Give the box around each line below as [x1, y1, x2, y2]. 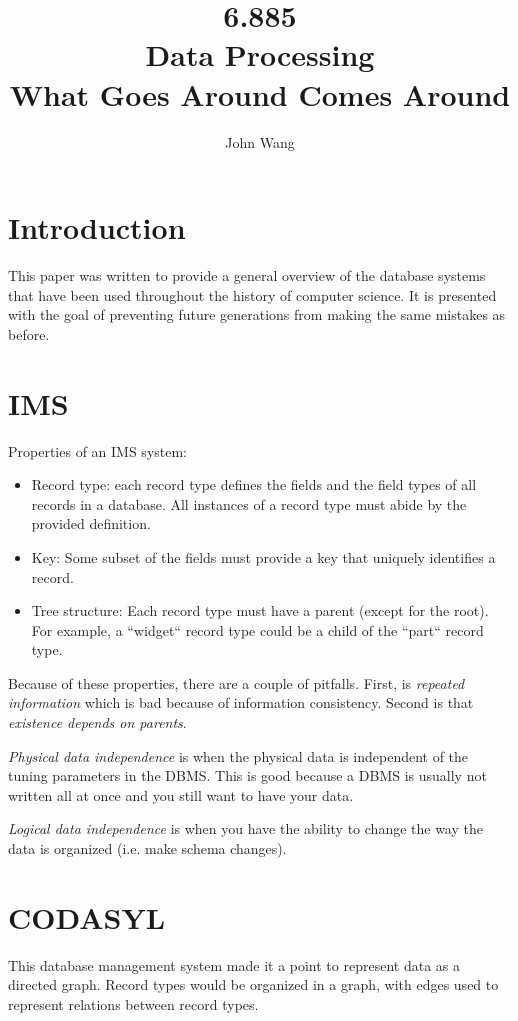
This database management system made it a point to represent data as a [8, 954, 460, 975]
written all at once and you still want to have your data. [8, 784, 354, 805]
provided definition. [31, 513, 151, 534]
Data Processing [145, 34, 375, 75]
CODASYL [8, 896, 166, 937]
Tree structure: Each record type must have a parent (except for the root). [31, 600, 489, 621]
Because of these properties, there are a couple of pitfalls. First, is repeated [8, 672, 465, 693]
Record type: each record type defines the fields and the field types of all [31, 474, 477, 495]
